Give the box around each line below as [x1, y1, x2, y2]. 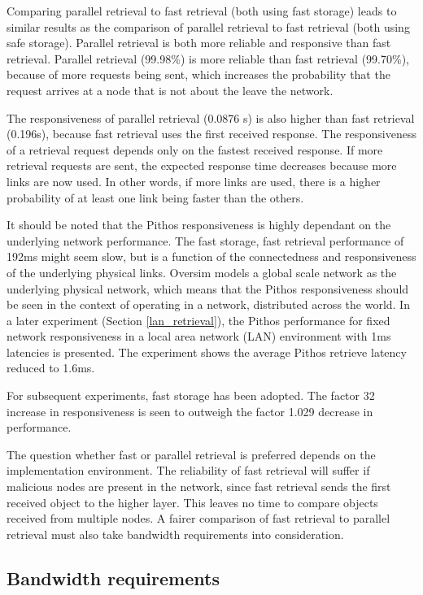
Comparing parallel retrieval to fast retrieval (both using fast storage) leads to [7, 2, 397, 19]
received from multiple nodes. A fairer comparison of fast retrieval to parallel [7, 510, 390, 527]
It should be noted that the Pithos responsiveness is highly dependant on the [7, 216, 391, 233]
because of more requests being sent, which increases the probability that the [7, 66, 390, 83]
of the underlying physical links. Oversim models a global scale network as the [7, 263, 397, 280]
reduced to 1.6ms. [7, 359, 95, 376]
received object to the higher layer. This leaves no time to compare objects [7, 493, 378, 510]
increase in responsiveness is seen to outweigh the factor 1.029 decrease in [7, 402, 373, 419]
